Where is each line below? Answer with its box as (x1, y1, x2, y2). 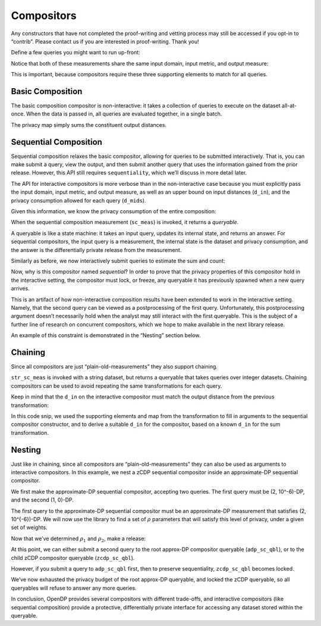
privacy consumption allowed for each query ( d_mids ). (11, 197, 146, 204)
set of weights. (11, 524, 48, 531)
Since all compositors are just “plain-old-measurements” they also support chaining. (11, 363, 218, 370)
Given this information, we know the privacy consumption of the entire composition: (11, 208, 216, 215)
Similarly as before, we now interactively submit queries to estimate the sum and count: (11, 257, 225, 264)
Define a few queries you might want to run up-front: (11, 49, 141, 56)
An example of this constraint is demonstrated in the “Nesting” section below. (11, 332, 201, 339)
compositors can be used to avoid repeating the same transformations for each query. (11, 382, 222, 390)
